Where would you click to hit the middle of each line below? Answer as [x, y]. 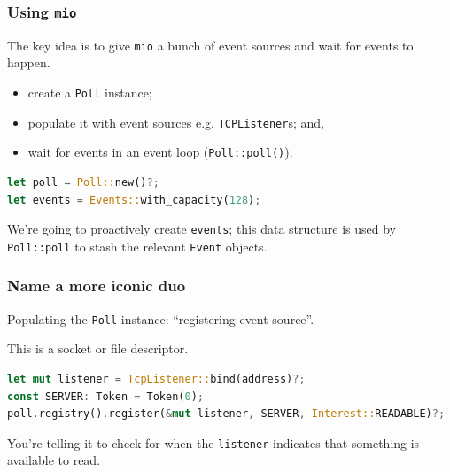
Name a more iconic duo [97, 286]
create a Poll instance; [90, 93]
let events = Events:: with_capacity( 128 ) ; [134, 200]
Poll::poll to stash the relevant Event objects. [137, 246]
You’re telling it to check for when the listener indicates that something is [213, 442]
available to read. [54, 460]
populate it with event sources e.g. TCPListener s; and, [176, 122]
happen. [29, 62]
